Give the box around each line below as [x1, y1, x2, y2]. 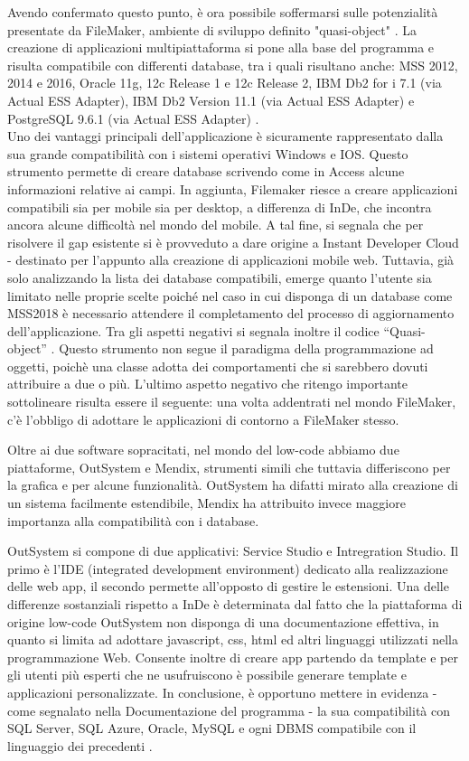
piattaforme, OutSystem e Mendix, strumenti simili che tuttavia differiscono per [7, 457, 451, 476]
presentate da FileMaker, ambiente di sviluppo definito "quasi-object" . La [7, 20, 417, 39]
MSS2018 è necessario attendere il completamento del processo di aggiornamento [7, 304, 455, 323]
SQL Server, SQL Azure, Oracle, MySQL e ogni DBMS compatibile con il [7, 719, 417, 738]
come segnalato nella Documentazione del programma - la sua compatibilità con [7, 700, 450, 719]
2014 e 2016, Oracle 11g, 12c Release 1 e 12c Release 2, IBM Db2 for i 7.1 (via [7, 73, 442, 92]
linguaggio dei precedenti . [7, 736, 153, 755]
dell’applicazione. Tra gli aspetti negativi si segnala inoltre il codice [7, 321, 380, 340]
